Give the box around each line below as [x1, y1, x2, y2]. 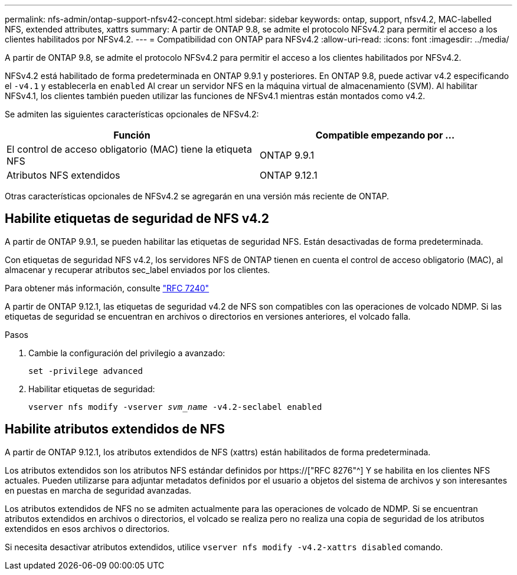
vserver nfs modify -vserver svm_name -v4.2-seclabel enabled [28, 402, 322, 412]
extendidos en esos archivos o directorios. [5, 523, 170, 534]
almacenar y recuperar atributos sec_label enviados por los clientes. [5, 264, 270, 275]
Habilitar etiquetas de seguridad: [28, 383, 155, 394]
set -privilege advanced [28, 366, 143, 376]
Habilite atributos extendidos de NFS [5, 422, 225, 437]
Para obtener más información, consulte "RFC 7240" [5, 282, 210, 293]
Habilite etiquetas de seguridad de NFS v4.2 [5, 211, 270, 226]
